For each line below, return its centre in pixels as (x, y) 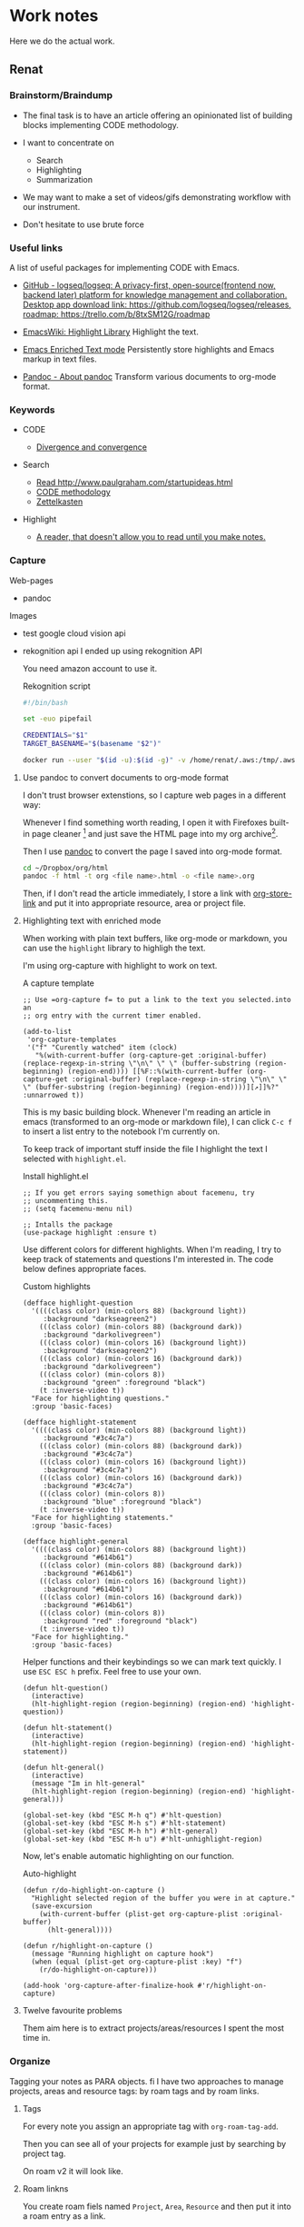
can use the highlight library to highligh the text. (114, 948)
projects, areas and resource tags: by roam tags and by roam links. (134, 2091)
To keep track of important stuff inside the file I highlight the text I (145, 1149)
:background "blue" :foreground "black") (123, 1502)
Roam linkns (45, 2188)
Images (24, 615)
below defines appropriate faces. (84, 1269)
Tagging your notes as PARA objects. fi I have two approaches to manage (147, 2081)
